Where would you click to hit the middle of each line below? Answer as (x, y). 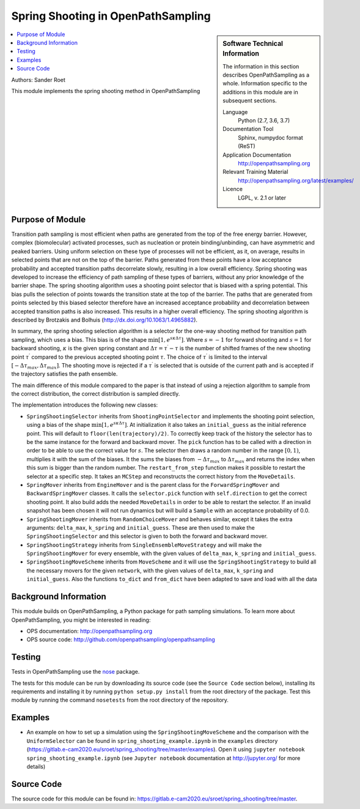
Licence (233, 189)
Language (235, 112)
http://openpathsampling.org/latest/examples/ (296, 180)
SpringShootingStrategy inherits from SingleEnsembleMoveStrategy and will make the (144, 544)
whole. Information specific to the (265, 83)
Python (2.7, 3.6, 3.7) (264, 121)
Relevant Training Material (255, 172)
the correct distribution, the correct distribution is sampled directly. (96, 394)
